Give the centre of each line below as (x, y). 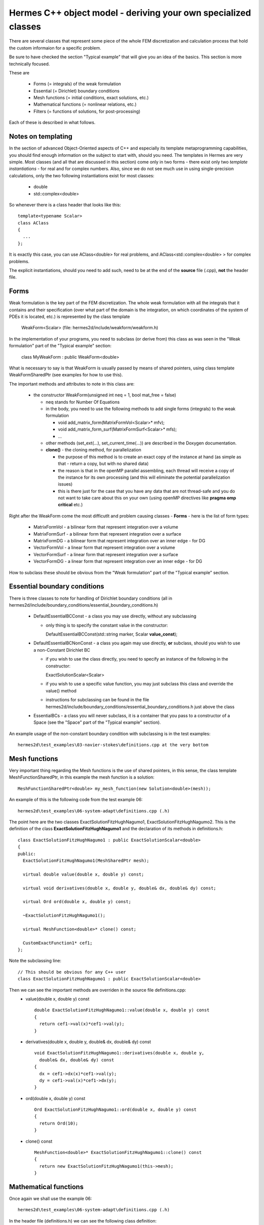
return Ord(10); (59, 1123)
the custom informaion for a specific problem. (55, 48)
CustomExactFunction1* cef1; (58, 943)
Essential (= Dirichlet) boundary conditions (77, 91)
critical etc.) (70, 505)
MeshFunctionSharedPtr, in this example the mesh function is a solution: (82, 777)
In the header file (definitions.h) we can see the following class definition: (83, 1221)
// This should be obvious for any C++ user (72, 972)
